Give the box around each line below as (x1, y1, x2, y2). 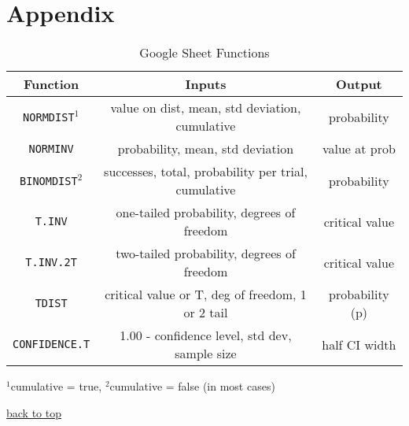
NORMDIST (23, 110, 75, 124)
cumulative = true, (10, 378, 102, 395)
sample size (175, 344, 237, 363)
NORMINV (28, 142, 74, 155)
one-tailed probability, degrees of (116, 203, 296, 222)
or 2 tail (183, 303, 228, 322)
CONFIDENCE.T (13, 338, 90, 351)
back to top (6, 404, 61, 420)
